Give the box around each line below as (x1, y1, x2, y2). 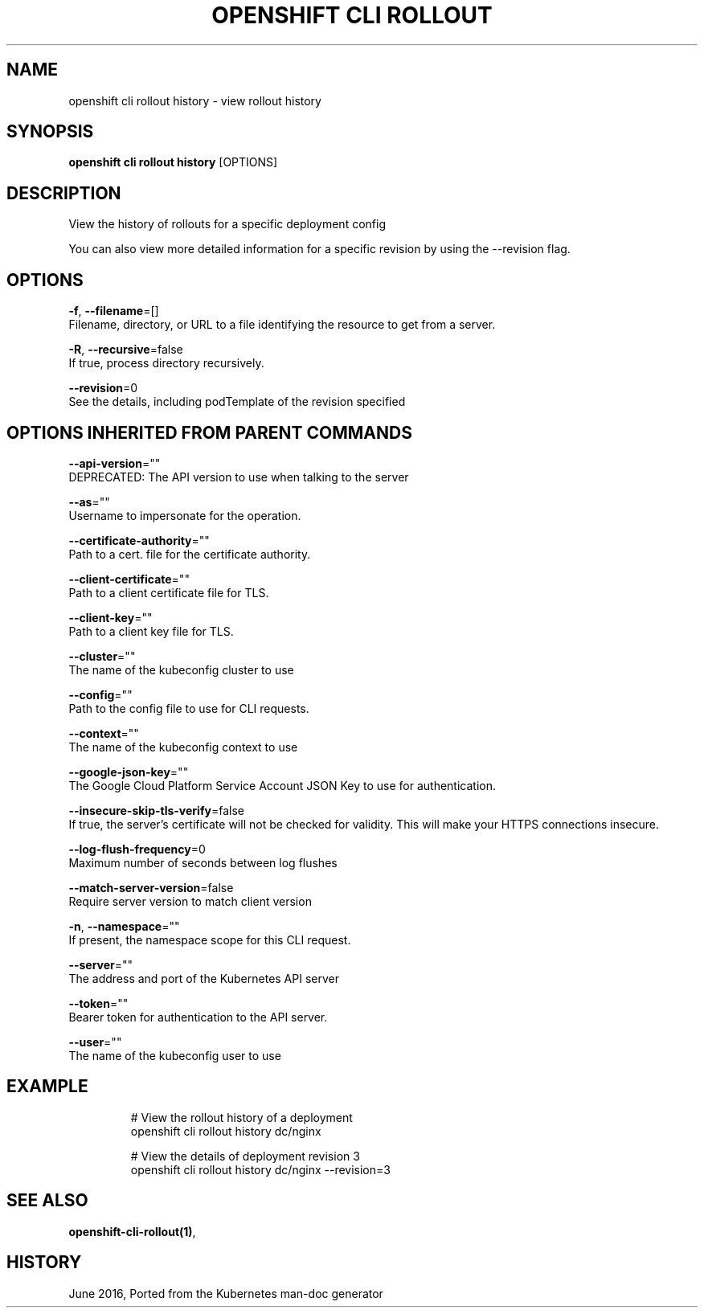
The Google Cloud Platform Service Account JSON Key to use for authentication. (68, 778, 497, 792)
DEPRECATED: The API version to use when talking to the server (68, 469, 409, 484)
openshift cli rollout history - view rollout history (68, 93, 321, 108)
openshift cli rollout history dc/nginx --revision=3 (130, 1162, 391, 1177)
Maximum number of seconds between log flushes (68, 855, 338, 870)
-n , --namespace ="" (68, 919, 180, 933)
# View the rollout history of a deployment (130, 1110, 353, 1124)
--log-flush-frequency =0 (68, 841, 206, 856)
